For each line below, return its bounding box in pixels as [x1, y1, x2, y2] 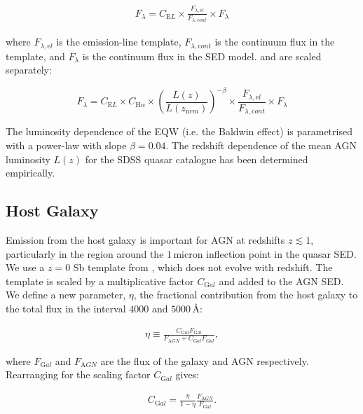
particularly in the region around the [6, 246, 164, 261]
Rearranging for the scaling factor [6, 367, 151, 382]
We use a [6, 260, 45, 275]
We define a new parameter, [6, 287, 126, 302]
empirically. [6, 165, 55, 180]
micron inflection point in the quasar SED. [173, 246, 357, 261]
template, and [6, 48, 65, 63]
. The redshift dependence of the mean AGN [165, 138, 357, 152]
